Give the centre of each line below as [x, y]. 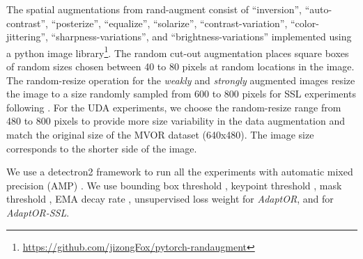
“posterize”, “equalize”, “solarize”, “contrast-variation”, [169, 23]
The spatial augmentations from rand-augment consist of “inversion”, [154, 9]
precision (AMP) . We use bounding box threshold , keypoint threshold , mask [174, 185]
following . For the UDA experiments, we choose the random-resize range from [174, 107]
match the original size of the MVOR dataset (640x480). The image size [160, 134]
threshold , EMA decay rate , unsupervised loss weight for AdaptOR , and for [170, 199]
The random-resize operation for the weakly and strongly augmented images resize [181, 80]
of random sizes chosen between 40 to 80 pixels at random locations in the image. [180, 66]
